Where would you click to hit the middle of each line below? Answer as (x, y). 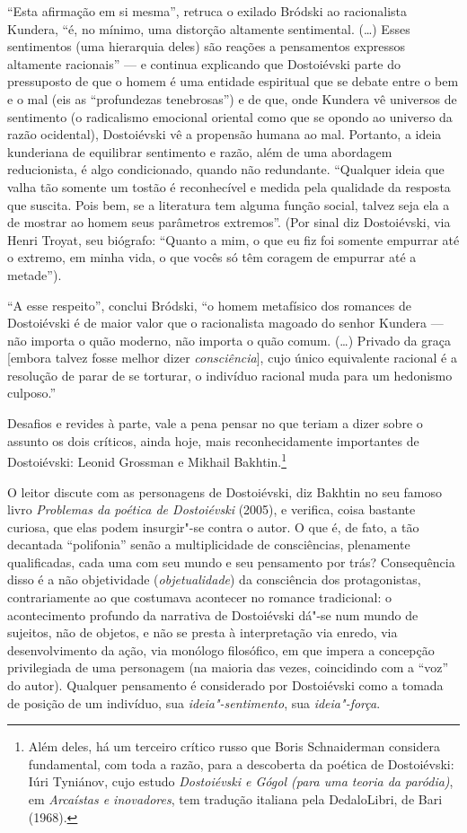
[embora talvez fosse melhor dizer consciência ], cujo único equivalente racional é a (232, 358)
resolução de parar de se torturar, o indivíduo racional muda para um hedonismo (230, 375)
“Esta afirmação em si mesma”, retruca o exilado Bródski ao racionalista (207, 11)
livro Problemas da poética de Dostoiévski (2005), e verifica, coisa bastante (211, 509)
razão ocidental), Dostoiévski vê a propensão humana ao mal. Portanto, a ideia (225, 134)
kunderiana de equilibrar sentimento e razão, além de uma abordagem (200, 151)
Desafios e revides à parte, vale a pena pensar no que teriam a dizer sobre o (215, 423)
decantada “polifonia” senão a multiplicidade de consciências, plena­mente (209, 544)
